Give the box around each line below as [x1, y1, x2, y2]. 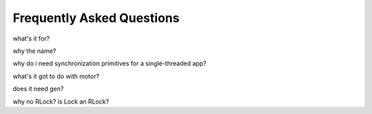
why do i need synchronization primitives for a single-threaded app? [12, 59, 207, 68]
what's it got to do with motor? [12, 72, 100, 80]
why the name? [12, 47, 56, 55]
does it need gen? [12, 84, 64, 93]
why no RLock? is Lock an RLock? [12, 97, 110, 106]
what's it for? [12, 34, 50, 43]
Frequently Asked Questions [12, 10, 180, 25]
